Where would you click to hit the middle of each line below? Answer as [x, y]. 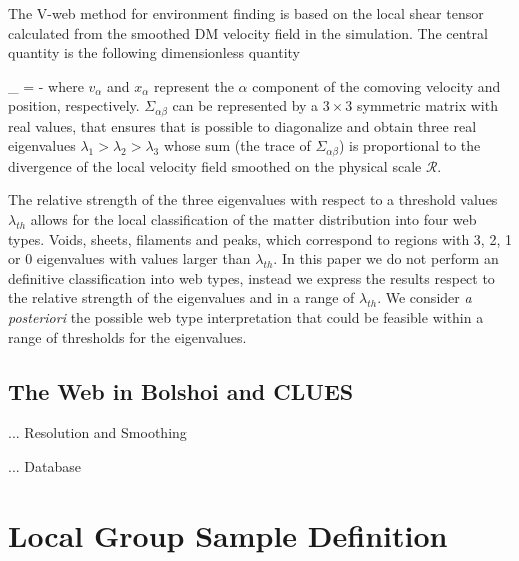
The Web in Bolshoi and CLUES [181, 390]
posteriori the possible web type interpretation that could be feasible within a [246, 317]
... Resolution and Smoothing [97, 432]
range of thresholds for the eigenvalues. [127, 336]
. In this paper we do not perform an [386, 258]
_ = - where [46, 85]
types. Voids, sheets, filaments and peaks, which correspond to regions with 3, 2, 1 [260, 238]
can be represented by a [245, 105]
